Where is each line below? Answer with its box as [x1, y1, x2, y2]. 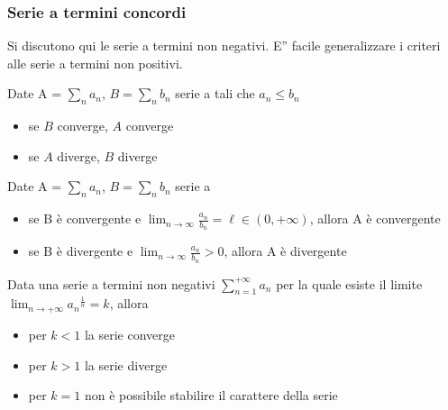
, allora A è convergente [309, 209, 441, 228]
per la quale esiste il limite [276, 274, 423, 293]
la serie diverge [84, 355, 168, 374]
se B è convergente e [28, 209, 142, 228]
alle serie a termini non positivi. [7, 53, 183, 72]
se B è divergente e [28, 241, 133, 260]
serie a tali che [175, 84, 255, 103]
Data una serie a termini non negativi [7, 274, 215, 293]
